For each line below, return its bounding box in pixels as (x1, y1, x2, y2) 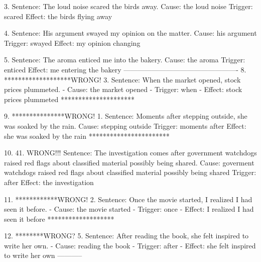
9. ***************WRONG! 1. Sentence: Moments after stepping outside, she (4, 111, 247, 121)
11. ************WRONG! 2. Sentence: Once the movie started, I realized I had (4, 194, 252, 204)
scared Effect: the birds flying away (4, 11, 112, 21)
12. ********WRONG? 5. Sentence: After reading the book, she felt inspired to (4, 230, 249, 241)
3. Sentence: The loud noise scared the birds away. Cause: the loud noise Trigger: (4, 1, 253, 11)
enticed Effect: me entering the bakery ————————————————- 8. (4, 64, 246, 74)
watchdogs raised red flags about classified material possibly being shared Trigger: (4, 167, 256, 178)
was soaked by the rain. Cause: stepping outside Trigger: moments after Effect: (4, 120, 246, 131)
